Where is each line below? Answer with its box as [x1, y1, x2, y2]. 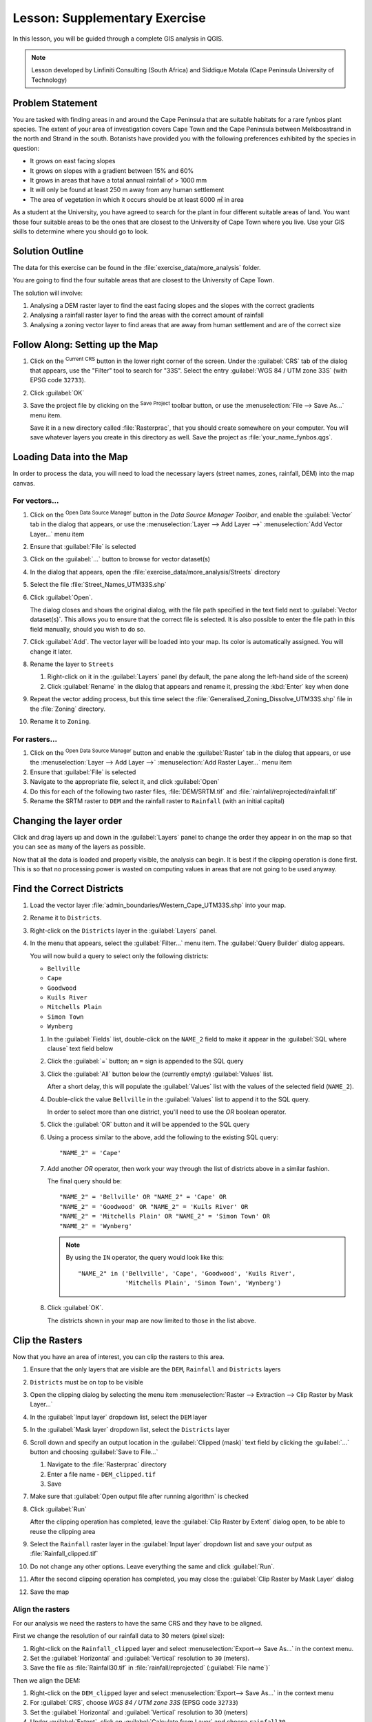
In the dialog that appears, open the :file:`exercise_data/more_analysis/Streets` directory [30, 568, 280, 576]
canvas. [12, 479, 36, 487]
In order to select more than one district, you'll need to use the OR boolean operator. [47, 1108, 287, 1116]
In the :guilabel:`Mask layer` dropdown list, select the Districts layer [30, 1426, 230, 1434]
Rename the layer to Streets [30, 660, 114, 668]
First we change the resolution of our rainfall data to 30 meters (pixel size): [12, 1632, 225, 1640]
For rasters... [12, 734, 58, 744]
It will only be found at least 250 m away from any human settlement [30, 186, 225, 194]
